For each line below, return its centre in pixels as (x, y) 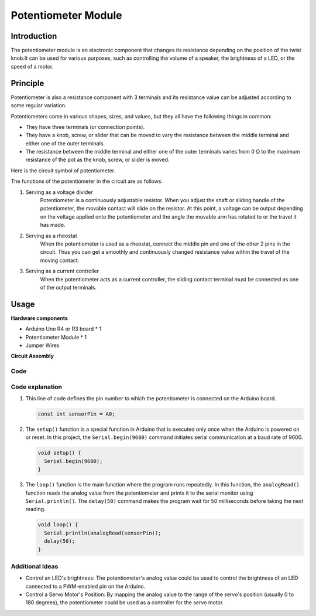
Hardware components (39, 318)
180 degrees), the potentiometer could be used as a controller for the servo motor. (125, 603)
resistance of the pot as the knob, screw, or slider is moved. (97, 160)
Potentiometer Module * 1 (56, 337)
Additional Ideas (35, 566)
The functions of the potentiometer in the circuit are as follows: (87, 181)
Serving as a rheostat (51, 236)
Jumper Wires (42, 345)
